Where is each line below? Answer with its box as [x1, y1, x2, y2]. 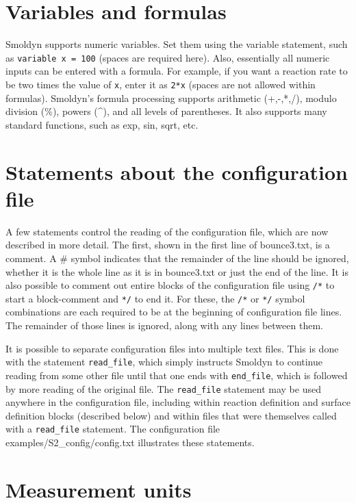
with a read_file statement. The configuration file [5, 422, 220, 436]
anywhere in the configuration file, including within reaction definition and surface [5, 395, 351, 409]
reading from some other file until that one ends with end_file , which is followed [5, 367, 348, 382]
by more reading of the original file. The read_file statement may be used [5, 381, 321, 396]
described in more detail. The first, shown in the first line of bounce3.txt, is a [5, 237, 330, 252]
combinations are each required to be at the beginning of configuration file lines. [5, 305, 342, 319]
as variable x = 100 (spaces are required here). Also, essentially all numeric [5, 50, 330, 64]
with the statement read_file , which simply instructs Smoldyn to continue [5, 354, 323, 369]
